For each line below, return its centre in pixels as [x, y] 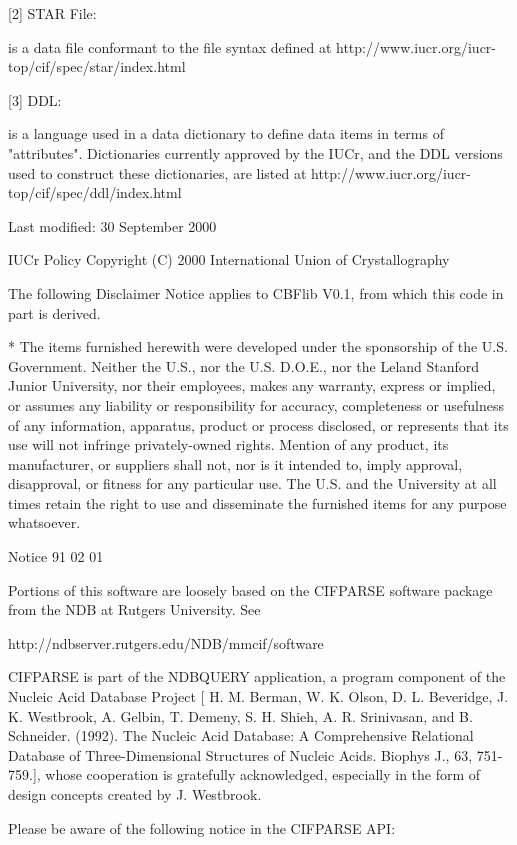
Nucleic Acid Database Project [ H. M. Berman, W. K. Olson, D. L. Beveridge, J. [258, 696]
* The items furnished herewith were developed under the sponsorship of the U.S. [258, 346]
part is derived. [54, 312]
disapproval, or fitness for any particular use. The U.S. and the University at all [252, 483]
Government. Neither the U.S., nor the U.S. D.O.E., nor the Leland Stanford [244, 365]
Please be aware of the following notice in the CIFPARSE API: [202, 827]
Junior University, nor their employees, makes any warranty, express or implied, [252, 385]
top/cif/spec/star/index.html [97, 66]
